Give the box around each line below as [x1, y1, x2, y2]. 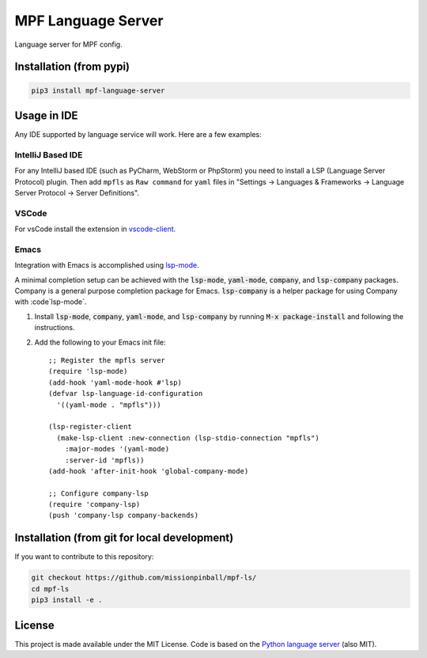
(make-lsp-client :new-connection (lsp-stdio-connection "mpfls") [56, 433, 319, 443]
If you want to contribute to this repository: [14, 552, 154, 561]
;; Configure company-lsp [48, 489, 149, 498]
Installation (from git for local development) [14, 531, 234, 545]
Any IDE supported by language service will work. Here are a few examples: [14, 130, 263, 139]
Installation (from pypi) [14, 60, 130, 74]
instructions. [34, 323, 75, 333]
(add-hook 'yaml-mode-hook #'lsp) [48, 378, 182, 387]
